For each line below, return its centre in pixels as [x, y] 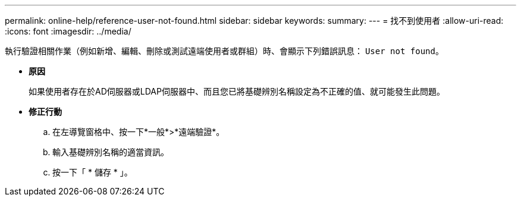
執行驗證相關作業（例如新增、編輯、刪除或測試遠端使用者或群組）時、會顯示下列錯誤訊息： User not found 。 [224, 51]
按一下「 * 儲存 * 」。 [92, 172]
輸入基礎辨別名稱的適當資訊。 [111, 152]
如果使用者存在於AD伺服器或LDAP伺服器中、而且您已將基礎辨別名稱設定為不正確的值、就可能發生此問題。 [237, 91]
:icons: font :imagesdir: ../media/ [68, 31]
